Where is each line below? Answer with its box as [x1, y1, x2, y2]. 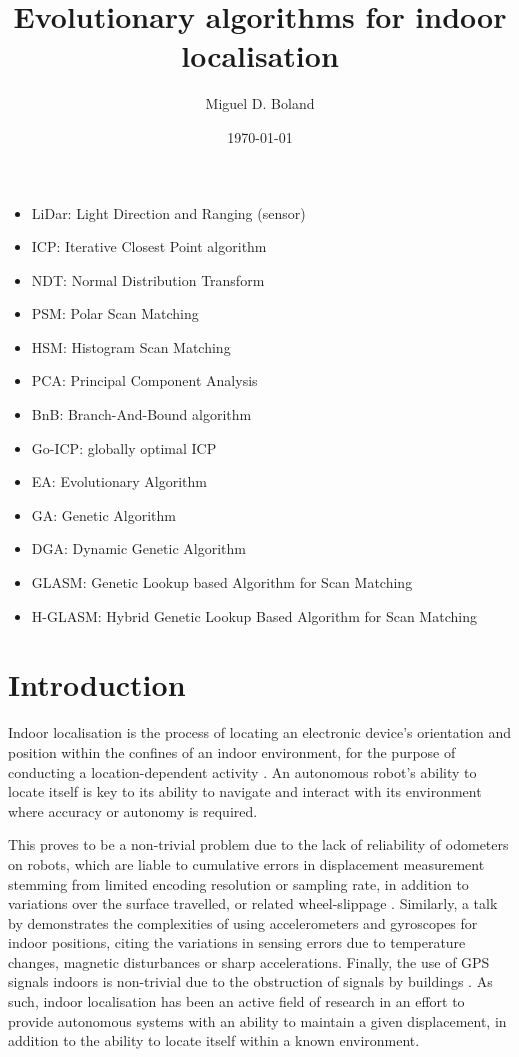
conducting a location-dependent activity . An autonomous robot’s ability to [8, 761, 477, 782]
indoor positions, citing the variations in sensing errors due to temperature [8, 932, 466, 953]
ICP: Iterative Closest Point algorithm [31, 236, 267, 257]
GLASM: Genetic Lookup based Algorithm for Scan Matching [31, 572, 413, 593]
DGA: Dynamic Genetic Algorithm [31, 538, 246, 559]
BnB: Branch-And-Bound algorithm [31, 404, 252, 425]
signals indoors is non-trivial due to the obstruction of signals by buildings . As [8, 971, 493, 992]
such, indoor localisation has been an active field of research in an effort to [8, 991, 465, 1012]
